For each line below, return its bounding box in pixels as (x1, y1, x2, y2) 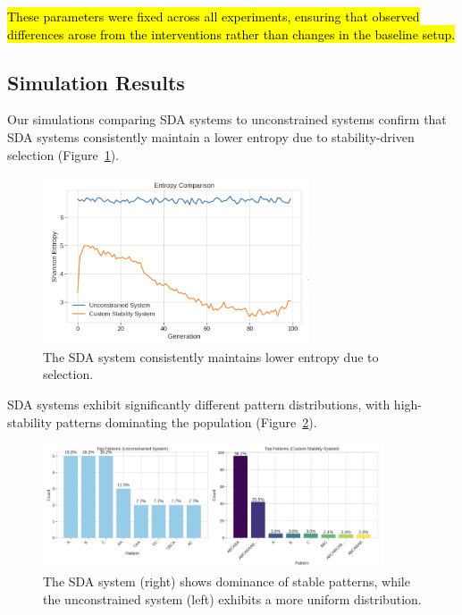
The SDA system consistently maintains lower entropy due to (43, 347, 379, 366)
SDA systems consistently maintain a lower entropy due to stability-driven (7, 127, 415, 146)
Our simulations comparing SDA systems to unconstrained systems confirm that (7, 110, 447, 129)
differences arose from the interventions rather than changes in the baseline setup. (7, 24, 456, 43)
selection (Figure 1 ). (7, 145, 120, 164)
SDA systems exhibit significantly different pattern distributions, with (7, 395, 391, 414)
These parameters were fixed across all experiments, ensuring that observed (7, 7, 420, 25)
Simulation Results (7, 68, 185, 96)
